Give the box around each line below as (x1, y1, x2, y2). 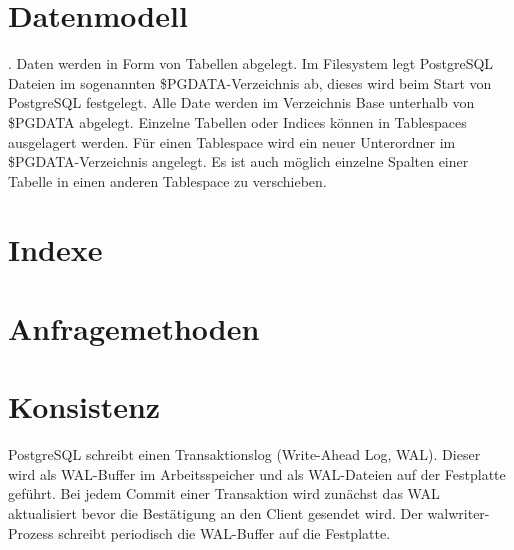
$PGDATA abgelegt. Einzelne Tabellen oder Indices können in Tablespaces (8, 111, 467, 132)
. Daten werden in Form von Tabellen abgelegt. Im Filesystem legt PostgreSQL (8, 53, 494, 74)
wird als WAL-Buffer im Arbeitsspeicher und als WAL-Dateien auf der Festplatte (8, 463, 506, 484)
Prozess (8, 522, 54, 543)
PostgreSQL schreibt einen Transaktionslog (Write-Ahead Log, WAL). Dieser (8, 444, 481, 465)
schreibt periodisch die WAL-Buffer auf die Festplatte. (58, 522, 391, 543)
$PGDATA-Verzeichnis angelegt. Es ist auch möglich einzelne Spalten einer (8, 151, 469, 172)
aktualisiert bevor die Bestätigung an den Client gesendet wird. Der (8, 502, 423, 523)
